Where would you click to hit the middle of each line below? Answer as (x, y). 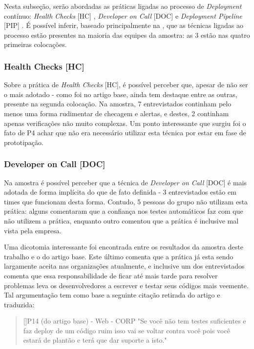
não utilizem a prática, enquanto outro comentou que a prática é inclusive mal (121, 220)
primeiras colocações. (35, 44)
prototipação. (24, 142)
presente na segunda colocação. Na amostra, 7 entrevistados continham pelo (118, 104)
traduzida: (19, 304)
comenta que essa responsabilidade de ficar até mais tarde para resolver (111, 275)
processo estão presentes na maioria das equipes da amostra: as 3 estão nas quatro (127, 35)
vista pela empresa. (33, 230)
